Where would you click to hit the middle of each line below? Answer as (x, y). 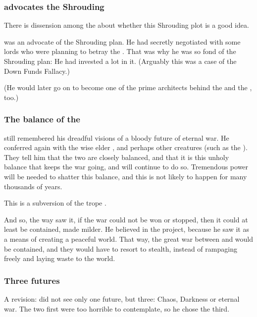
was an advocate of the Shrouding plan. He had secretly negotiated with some (122, 41)
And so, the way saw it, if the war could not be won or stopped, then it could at (126, 219)
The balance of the (42, 119)
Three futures (32, 280)
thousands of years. (33, 186)
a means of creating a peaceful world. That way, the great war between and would (129, 238)
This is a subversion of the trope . (55, 203)
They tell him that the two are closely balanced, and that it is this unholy (117, 157)
